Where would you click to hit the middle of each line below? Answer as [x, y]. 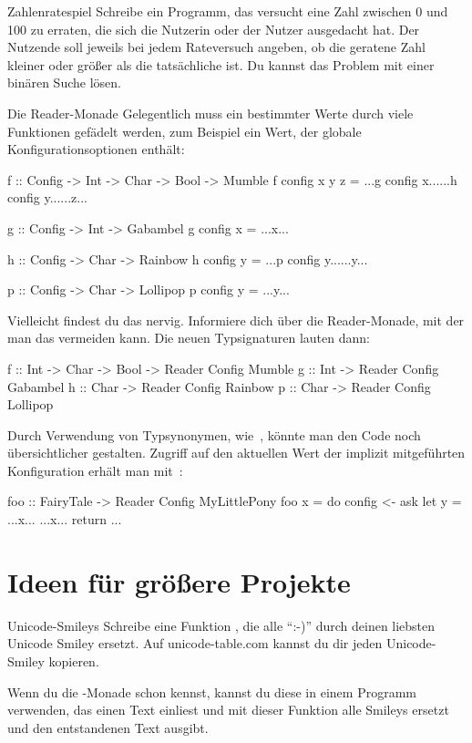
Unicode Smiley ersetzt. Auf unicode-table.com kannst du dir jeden [195, 643]
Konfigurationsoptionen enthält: [96, 149]
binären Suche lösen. [64, 83]
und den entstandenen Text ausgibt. [108, 727]
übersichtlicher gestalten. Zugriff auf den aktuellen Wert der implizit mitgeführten [236, 453]
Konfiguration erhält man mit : [95, 470]
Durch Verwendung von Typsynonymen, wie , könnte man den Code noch [214, 434]
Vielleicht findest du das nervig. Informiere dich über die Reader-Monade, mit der [236, 320]
